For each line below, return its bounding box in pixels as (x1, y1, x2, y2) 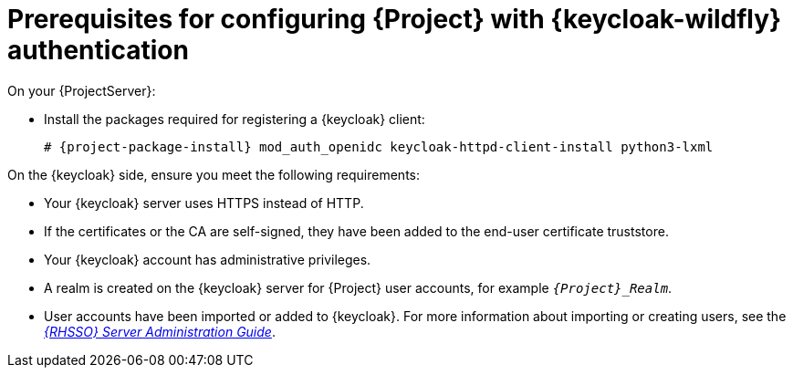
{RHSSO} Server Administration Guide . (44, 323, 276, 339)
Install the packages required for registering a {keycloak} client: (44, 110, 425, 127)
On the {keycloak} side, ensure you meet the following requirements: (7, 166, 420, 182)
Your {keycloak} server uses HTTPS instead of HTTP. (44, 194, 364, 211)
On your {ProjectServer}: (7, 82, 156, 99)
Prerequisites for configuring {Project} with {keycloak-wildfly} (7, 4, 782, 35)
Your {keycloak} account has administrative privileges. (44, 251, 371, 267)
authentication (7, 35, 189, 66)
